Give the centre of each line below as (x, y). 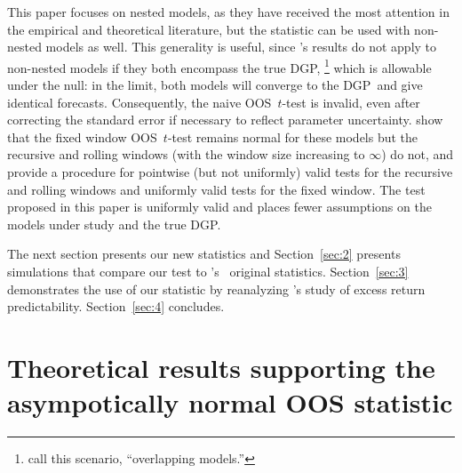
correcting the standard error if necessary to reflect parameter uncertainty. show (225, 120)
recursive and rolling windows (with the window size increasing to (186, 154)
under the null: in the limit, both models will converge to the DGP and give (215, 85)
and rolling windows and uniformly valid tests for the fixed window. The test (216, 189)
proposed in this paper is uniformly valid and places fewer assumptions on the (219, 207)
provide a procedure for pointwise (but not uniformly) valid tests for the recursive (230, 172)
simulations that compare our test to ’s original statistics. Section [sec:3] (208, 271)
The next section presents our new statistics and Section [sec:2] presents (204, 254)
